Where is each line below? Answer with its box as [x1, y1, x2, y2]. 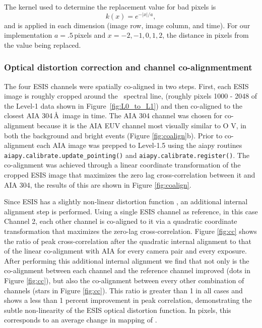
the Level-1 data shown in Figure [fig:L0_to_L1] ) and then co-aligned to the [4, 100, 243, 111]
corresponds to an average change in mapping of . [4, 314, 157, 325]
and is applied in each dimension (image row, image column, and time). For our [4, 20, 250, 30]
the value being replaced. [4, 39, 81, 50]
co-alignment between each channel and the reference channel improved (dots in [4, 265, 250, 276]
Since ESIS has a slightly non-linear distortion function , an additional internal [4, 196, 248, 207]
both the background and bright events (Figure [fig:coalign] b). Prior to [4, 130, 223, 140]
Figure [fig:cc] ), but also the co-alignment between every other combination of [4, 275, 244, 286]
